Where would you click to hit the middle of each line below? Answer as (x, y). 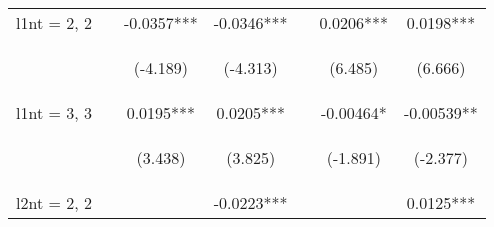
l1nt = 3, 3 (54, 112)
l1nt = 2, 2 (54, 22)
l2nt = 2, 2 (54, 202)
